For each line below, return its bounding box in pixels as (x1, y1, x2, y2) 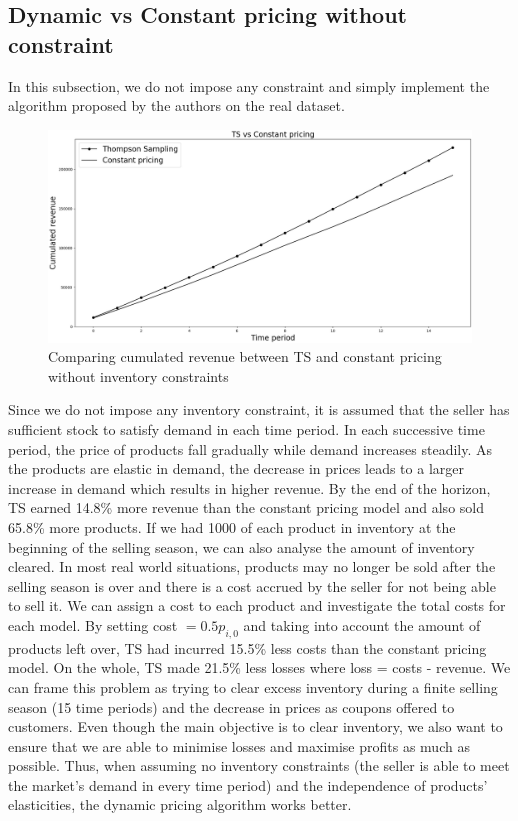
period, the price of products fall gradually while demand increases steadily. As (8, 438, 493, 459)
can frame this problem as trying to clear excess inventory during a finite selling (8, 676, 498, 697)
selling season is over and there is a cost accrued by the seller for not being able (8, 575, 496, 596)
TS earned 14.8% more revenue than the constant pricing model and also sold (8, 497, 484, 518)
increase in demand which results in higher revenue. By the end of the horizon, (8, 477, 491, 498)
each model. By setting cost (8, 614, 178, 635)
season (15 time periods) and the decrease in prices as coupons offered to (8, 696, 455, 717)
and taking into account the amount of (243, 614, 481, 635)
